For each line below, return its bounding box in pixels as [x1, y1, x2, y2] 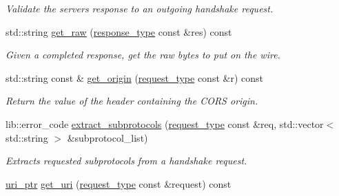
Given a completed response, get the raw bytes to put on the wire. [6, 47, 280, 62]
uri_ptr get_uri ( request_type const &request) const [6, 176, 232, 190]
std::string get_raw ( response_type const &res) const [6, 24, 232, 39]
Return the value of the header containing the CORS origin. [6, 94, 258, 108]
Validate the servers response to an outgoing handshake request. [6, 1, 274, 15]
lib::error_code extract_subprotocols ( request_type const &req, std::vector [6, 116, 324, 131]
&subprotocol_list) [67, 130, 148, 144]
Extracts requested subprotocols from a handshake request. [6, 153, 247, 168]
